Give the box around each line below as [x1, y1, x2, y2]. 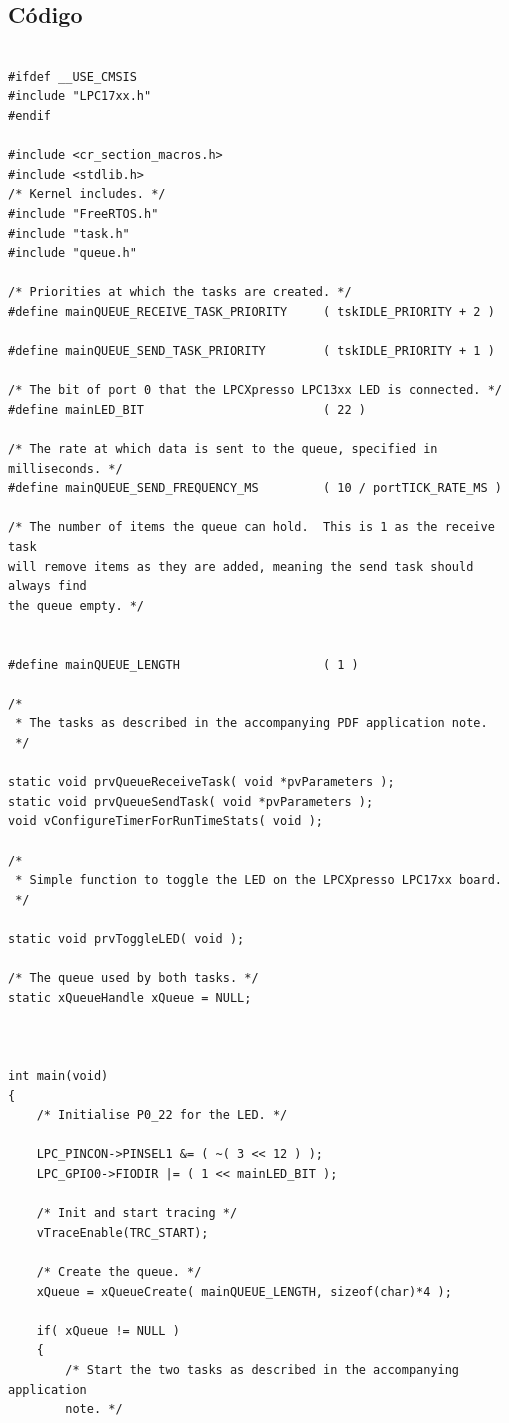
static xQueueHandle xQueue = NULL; [8, 990, 252, 1005]
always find [8, 579, 87, 594]
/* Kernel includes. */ [8, 187, 166, 202]
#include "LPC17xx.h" [8, 89, 152, 104]
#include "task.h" [8, 226, 130, 241]
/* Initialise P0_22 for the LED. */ [36, 1108, 288, 1123]
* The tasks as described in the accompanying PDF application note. [15, 716, 488, 731]
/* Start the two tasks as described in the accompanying [65, 1362, 460, 1377]
